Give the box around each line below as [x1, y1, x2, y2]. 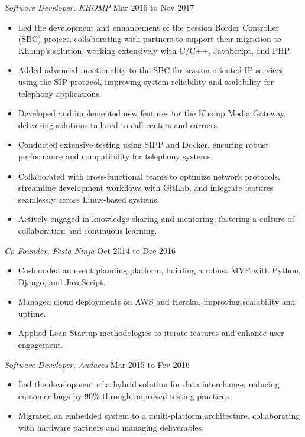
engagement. [18, 338, 63, 351]
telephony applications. [18, 87, 102, 99]
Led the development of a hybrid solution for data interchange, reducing [18, 378, 280, 390]
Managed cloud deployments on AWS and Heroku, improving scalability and [18, 295, 296, 308]
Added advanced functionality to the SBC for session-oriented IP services [18, 64, 284, 76]
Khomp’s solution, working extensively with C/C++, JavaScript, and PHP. [18, 44, 291, 56]
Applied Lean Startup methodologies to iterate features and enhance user [18, 327, 284, 339]
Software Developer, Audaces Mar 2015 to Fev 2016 [4, 358, 190, 370]
